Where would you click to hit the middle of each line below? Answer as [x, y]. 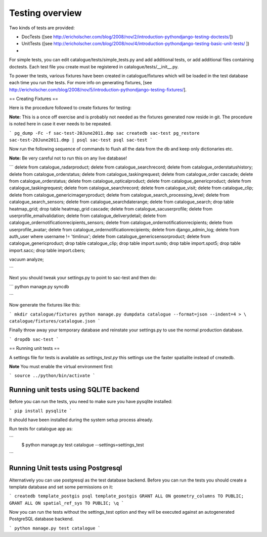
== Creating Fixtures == [34, 99]
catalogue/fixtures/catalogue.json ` [55, 321]
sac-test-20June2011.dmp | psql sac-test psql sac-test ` [81, 140]
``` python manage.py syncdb [39, 287]
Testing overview [45, 13]
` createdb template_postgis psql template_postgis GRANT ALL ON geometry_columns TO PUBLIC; [127, 496]
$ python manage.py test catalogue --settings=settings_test [83, 445]
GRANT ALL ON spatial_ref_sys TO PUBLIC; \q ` [67, 503]
